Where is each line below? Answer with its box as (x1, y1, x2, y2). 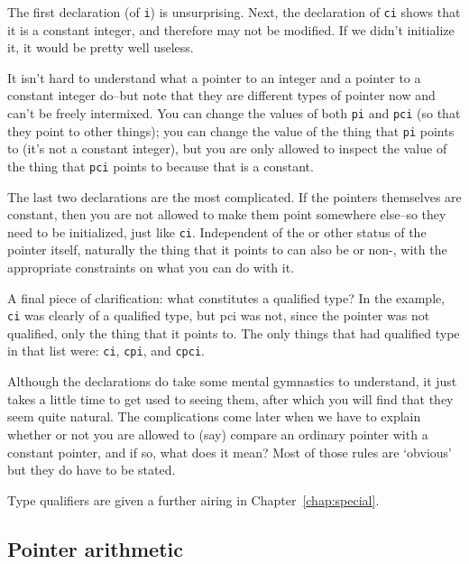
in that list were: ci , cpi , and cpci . (7, 341, 205, 360)
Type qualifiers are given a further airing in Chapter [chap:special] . (7, 490, 380, 509)
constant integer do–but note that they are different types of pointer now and (7, 86, 436, 105)
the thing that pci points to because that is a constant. (7, 156, 314, 175)
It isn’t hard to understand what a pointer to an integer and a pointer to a (7, 68, 421, 87)
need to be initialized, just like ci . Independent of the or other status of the (7, 222, 427, 241)
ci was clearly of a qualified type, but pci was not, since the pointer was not (7, 306, 430, 325)
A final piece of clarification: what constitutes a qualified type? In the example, (7, 288, 446, 307)
